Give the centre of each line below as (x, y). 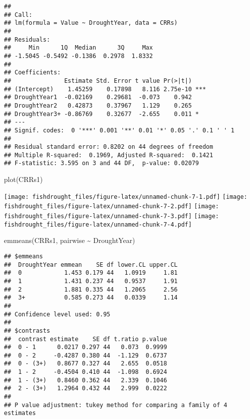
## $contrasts (27, 330)
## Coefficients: (32, 73)
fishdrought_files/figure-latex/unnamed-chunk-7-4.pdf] (98, 224)
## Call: (18, 15)
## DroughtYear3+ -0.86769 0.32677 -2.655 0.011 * (101, 114)
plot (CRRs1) (24, 179)
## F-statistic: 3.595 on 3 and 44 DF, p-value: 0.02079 (101, 163)
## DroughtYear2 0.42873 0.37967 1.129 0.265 (98, 105)
